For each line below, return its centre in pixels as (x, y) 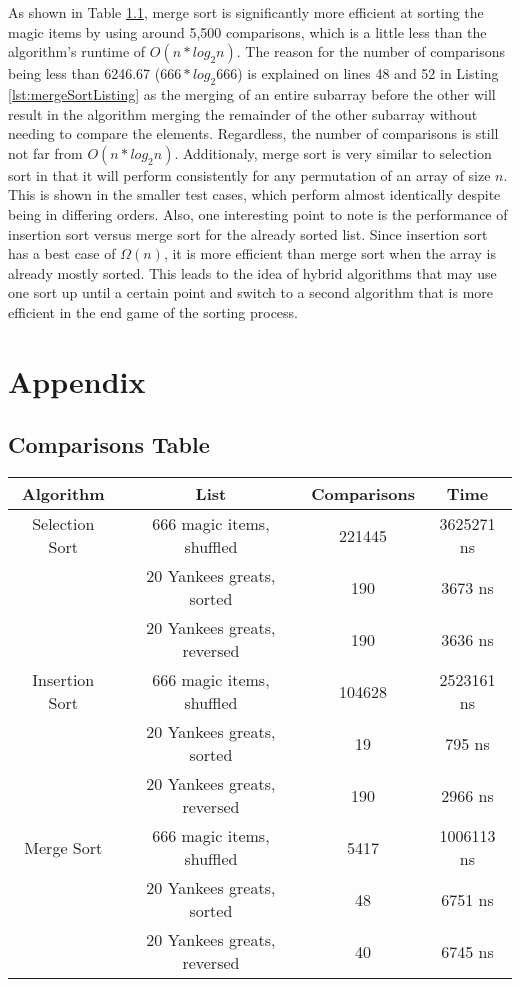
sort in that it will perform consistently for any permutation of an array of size (249, 174)
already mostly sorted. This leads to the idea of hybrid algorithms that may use (252, 272)
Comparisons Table (109, 444)
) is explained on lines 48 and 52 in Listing (368, 73)
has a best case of (62, 253)
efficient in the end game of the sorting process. (153, 311)
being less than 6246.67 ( (84, 73)
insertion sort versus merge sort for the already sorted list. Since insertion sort (248, 233)
